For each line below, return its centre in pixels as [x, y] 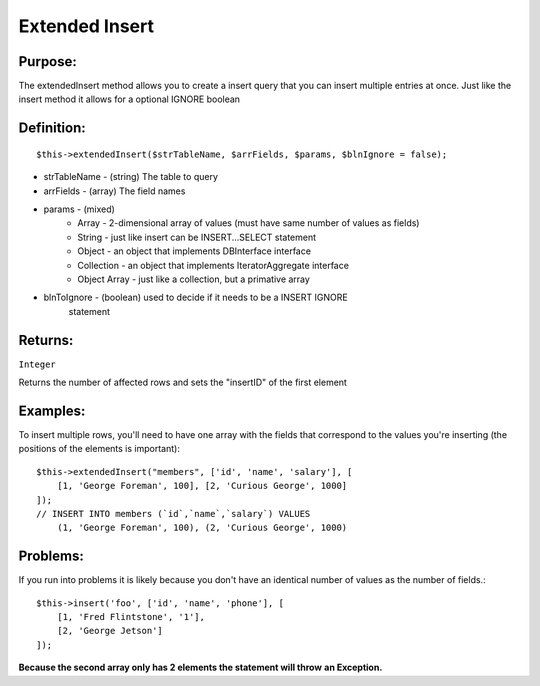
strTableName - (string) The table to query [131, 177]
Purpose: [47, 61]
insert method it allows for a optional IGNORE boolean [129, 99]
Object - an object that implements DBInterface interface [194, 251]
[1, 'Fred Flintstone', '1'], [130, 616]
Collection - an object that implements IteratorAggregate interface [213, 265]
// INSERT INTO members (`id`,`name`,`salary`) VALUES [173, 513]
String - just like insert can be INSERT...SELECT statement [197, 237]
